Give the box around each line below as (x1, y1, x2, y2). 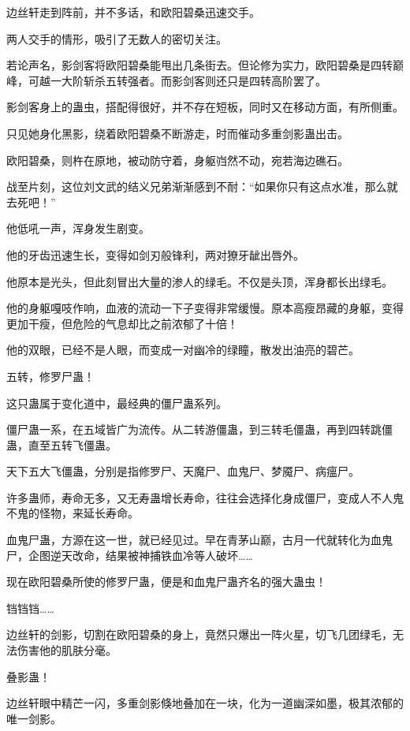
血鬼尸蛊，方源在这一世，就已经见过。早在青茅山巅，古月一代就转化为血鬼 (6, 531, 393, 548)
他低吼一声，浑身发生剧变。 (6, 220, 150, 237)
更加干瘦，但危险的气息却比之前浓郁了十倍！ (6, 315, 238, 331)
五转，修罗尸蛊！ (6, 367, 95, 384)
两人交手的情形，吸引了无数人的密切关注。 (6, 30, 227, 47)
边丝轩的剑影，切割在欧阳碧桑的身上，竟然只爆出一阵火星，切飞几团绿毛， (6, 626, 393, 643)
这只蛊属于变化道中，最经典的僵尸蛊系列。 (6, 394, 227, 411)
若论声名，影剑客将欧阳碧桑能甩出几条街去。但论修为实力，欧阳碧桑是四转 (6, 57, 393, 73)
